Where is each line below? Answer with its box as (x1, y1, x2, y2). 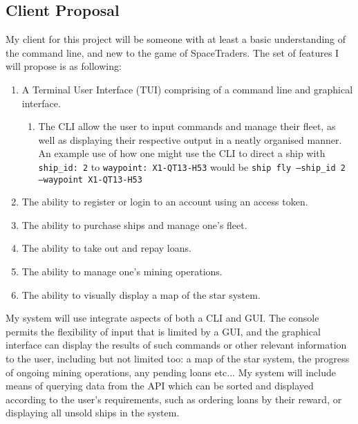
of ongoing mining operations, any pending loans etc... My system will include (6, 365, 336, 379)
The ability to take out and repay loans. (21, 241, 191, 255)
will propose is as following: (6, 59, 122, 73)
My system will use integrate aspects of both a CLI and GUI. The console (6, 311, 319, 325)
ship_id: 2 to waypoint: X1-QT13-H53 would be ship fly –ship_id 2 (38, 159, 346, 174)
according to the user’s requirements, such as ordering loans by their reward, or (6, 391, 342, 406)
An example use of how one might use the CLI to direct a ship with (38, 146, 326, 160)
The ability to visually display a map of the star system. (21, 287, 261, 302)
